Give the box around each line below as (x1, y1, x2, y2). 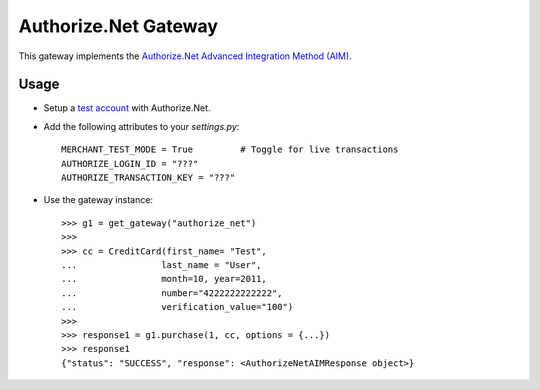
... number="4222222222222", (61, 287, 284, 299)
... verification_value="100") (61, 301, 294, 313)
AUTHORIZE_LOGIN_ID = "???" (61, 158, 199, 169)
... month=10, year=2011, (61, 273, 267, 285)
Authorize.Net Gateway (18, 15, 219, 37)
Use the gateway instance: (43, 194, 154, 206)
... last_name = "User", (61, 259, 262, 270)
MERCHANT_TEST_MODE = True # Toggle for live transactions (61, 144, 399, 155)
